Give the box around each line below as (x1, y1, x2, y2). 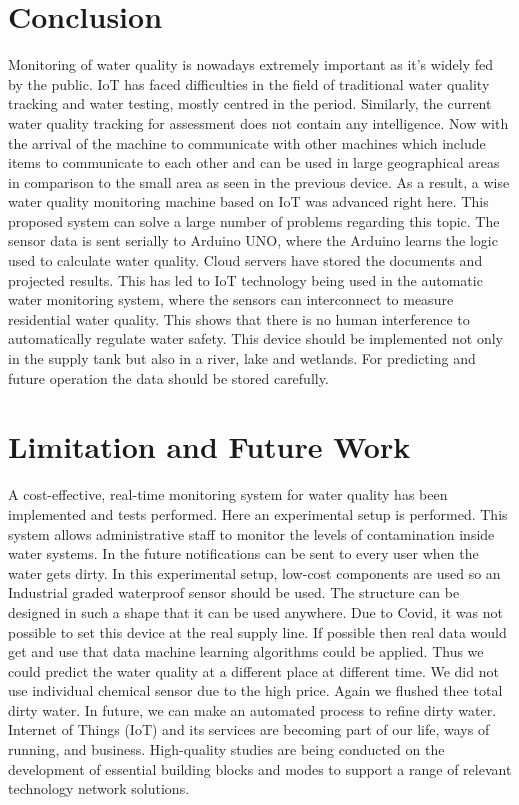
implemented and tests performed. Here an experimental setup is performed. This (8, 503, 508, 524)
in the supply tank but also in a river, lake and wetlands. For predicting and (8, 348, 476, 369)
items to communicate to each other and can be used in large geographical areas (8, 152, 500, 173)
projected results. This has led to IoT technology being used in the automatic (8, 269, 483, 290)
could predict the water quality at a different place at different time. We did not (8, 660, 499, 681)
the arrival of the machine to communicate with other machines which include (8, 132, 486, 153)
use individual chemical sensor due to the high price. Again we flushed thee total (8, 680, 503, 701)
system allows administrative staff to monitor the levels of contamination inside (8, 523, 495, 544)
